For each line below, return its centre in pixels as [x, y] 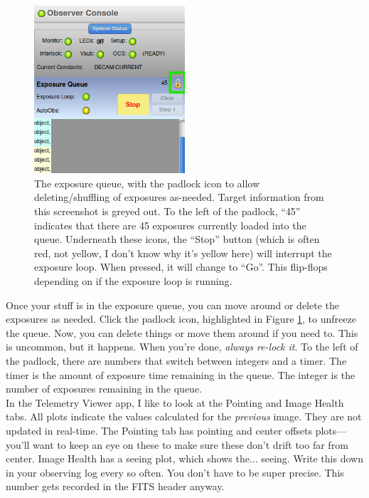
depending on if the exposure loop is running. [133, 281]
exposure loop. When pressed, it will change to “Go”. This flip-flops [181, 267]
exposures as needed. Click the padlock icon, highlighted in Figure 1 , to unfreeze [181, 319]
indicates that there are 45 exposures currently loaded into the [170, 225]
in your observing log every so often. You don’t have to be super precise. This [175, 472]
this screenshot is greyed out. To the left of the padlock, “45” [167, 211]
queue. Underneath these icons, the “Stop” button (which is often [177, 239]
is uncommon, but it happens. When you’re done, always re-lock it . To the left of [182, 347]
